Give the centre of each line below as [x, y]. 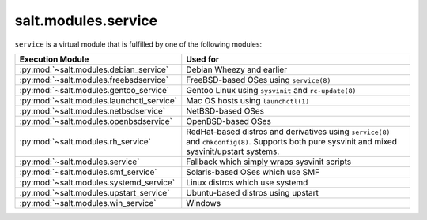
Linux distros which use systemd [247, 182]
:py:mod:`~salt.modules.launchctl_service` [98, 100]
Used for [203, 59]
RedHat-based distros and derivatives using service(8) [288, 132]
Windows [204, 203]
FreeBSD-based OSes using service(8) [259, 80]
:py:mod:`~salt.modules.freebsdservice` [94, 80]
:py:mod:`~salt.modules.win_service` [88, 203]
